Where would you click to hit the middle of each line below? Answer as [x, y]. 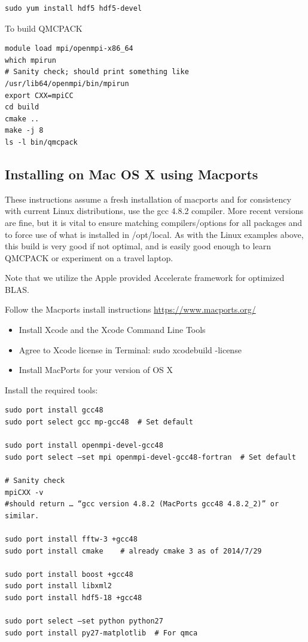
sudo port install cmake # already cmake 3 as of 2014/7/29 [133, 551]
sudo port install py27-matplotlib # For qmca [101, 633]
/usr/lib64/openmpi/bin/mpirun [67, 83]
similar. [22, 516]
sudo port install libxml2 [58, 586]
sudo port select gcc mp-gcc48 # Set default [99, 422]
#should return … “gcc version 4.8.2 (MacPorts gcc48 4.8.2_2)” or [142, 504]
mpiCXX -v [24, 492]
